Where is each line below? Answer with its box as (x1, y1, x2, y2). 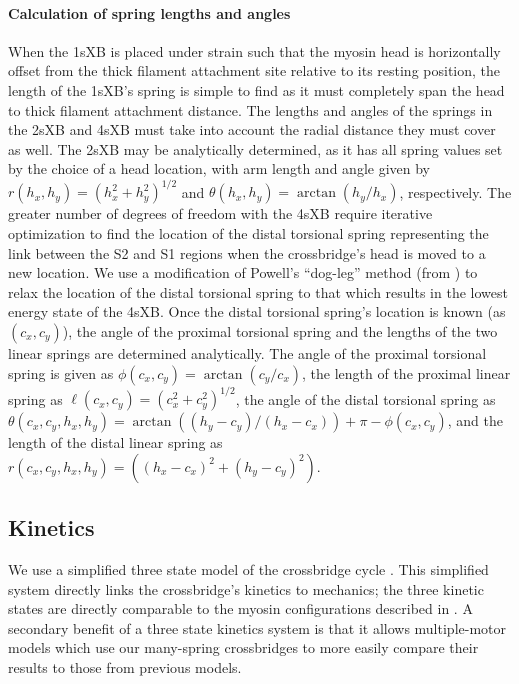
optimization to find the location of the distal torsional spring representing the (8, 223, 489, 244)
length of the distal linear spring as (8, 432, 223, 453)
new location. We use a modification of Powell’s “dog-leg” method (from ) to (8, 262, 478, 283)
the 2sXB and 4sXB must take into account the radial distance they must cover (8, 119, 496, 140)
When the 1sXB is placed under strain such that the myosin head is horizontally (8, 40, 501, 61)
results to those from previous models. (8, 656, 242, 677)
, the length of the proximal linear (302, 362, 511, 383)
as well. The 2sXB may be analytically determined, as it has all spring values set (8, 138, 503, 159)
